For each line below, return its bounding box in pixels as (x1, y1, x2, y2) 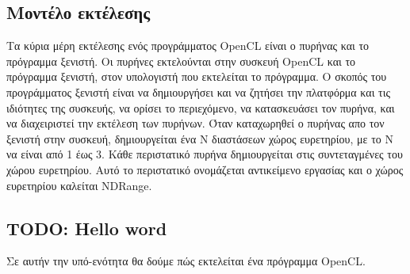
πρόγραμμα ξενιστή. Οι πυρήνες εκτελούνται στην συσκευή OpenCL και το (6, 52, 356, 69)
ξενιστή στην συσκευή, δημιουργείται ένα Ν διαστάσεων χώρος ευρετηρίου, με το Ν (6, 130, 393, 147)
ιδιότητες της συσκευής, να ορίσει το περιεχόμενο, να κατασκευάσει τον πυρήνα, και (6, 99, 395, 116)
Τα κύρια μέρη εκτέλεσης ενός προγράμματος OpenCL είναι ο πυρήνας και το (6, 37, 370, 54)
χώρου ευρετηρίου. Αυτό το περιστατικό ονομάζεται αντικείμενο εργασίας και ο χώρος (6, 161, 404, 177)
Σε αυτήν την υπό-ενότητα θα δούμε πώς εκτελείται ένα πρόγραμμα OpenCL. (6, 253, 366, 269)
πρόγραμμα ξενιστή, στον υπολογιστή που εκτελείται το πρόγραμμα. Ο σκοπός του (6, 68, 387, 85)
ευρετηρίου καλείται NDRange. (6, 177, 152, 193)
